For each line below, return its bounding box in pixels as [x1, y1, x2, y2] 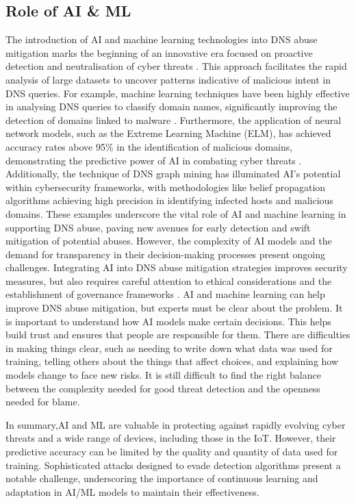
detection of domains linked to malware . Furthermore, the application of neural [5, 112, 342, 127]
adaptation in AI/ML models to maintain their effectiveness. [5, 484, 259, 499]
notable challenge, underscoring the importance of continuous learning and [5, 471, 318, 486]
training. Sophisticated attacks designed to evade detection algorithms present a [5, 457, 341, 472]
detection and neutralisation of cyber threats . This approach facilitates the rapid [5, 59, 347, 73]
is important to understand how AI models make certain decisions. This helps [5, 314, 331, 328]
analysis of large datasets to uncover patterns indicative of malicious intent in [5, 72, 331, 86]
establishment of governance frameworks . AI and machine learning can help [5, 287, 325, 301]
